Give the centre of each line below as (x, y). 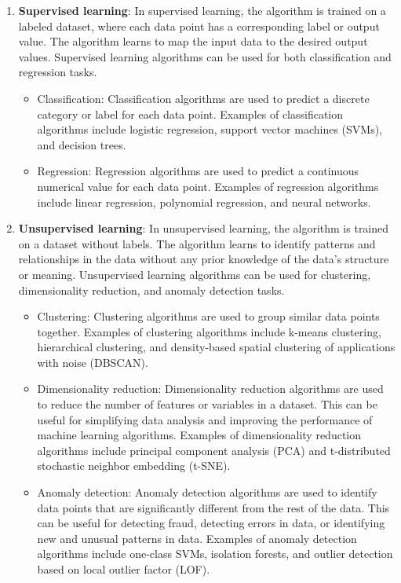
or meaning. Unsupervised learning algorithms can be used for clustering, (195, 274)
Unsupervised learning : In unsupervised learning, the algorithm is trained (204, 228)
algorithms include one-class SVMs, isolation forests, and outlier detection (215, 554)
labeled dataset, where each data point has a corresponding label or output (199, 26)
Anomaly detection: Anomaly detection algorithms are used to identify (207, 492)
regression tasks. (58, 72)
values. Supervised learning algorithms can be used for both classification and (205, 56)
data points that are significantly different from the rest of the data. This (213, 507)
